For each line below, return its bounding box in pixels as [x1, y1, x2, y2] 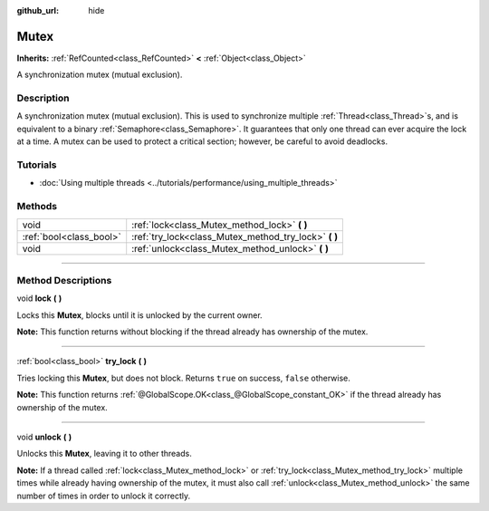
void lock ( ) [16, 293, 62, 304]
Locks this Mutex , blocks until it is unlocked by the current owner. [16, 309, 263, 321]
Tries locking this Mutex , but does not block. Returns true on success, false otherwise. [16, 372, 350, 383]
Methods [16, 200, 58, 213]
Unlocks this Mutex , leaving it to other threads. [16, 448, 192, 459]
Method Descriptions [16, 274, 112, 286]
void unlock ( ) [16, 431, 72, 442]
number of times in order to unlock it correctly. [16, 490, 191, 501]
